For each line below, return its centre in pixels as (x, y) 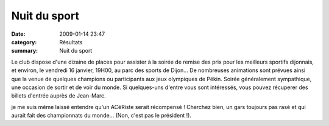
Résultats (71, 42)
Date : (18, 34)
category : (24, 42)
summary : (25, 51)
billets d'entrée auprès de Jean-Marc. (58, 96)
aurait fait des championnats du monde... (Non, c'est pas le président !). (101, 116)
